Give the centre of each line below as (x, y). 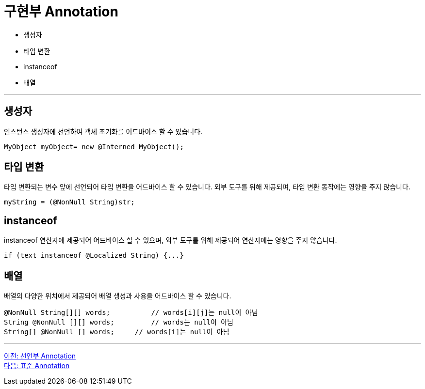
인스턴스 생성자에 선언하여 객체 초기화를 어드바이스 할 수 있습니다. (103, 131)
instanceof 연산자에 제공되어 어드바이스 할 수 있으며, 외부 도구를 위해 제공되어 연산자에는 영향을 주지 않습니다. (171, 240)
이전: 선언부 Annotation (40, 356)
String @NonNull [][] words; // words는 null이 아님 (119, 322)
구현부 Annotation (61, 12)
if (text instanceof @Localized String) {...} (94, 256)
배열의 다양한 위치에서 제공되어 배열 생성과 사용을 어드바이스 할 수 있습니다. (118, 296)
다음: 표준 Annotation (37, 366)
